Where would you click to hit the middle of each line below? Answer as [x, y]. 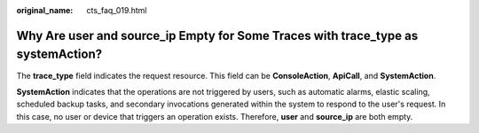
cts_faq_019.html [117, 10]
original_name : [45, 10]
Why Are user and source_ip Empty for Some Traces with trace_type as [217, 35]
